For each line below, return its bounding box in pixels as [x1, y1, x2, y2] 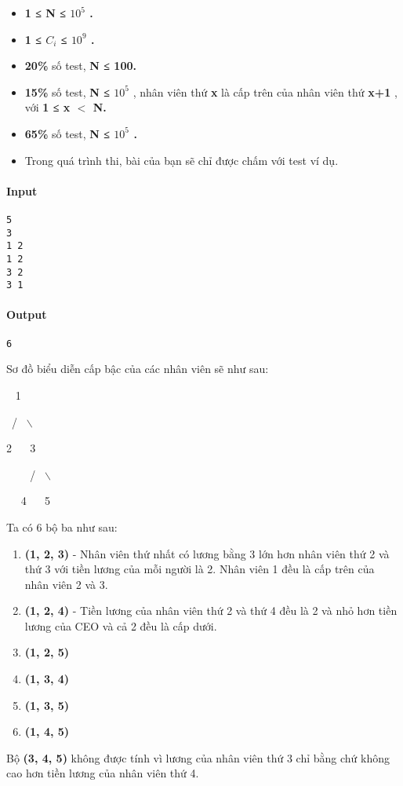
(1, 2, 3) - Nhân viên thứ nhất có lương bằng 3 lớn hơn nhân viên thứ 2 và [24, 545, 390, 561]
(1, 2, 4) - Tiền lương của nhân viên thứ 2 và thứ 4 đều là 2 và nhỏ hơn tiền [24, 602, 398, 619]
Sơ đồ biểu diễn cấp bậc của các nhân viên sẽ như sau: [6, 360, 269, 377]
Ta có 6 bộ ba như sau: [6, 518, 118, 535]
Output [6, 306, 47, 323]
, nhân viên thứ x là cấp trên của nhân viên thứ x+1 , [133, 83, 398, 100]
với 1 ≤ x [24, 99, 71, 115]
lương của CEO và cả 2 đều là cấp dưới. [24, 617, 217, 634]
